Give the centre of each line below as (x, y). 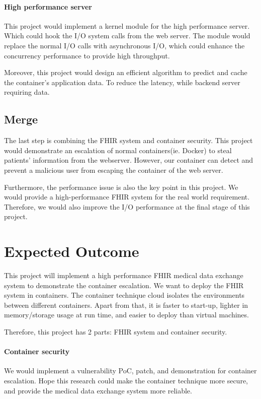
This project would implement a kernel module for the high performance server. (127, 25)
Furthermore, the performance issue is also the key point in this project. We (121, 187)
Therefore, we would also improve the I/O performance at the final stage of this (127, 206)
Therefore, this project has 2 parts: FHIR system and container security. (116, 331)
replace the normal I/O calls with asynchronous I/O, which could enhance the (124, 45)
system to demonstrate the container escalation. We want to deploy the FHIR (124, 285)
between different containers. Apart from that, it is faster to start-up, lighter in (126, 305)
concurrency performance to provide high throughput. (87, 55)
